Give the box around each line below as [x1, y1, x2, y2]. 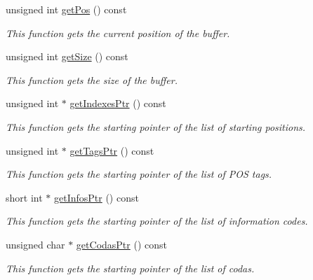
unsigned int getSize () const [6, 49, 128, 64]
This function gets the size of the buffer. [6, 72, 178, 87]
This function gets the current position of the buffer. [6, 25, 230, 40]
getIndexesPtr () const [69, 96, 166, 111]
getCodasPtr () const [76, 237, 167, 251]
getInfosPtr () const [53, 190, 139, 204]
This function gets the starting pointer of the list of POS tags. [6, 167, 272, 181]
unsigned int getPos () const [6, 2, 127, 16]
